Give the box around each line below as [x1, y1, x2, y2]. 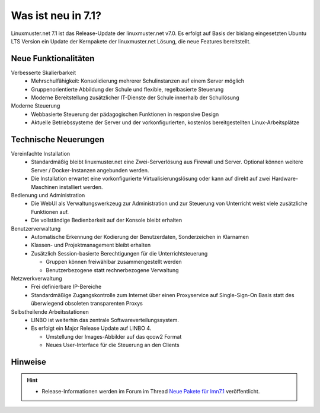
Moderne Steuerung [11, 102, 60, 109]
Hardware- [271, 175, 299, 182]
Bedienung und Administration [11, 192, 85, 199]
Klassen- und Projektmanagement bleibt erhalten [31, 241, 151, 249]
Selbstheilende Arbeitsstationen [11, 308, 89, 315]
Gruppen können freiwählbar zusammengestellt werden [46, 258, 182, 266]
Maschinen [31, 183, 59, 190]
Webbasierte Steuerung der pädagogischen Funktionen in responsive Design [31, 111, 219, 118]
